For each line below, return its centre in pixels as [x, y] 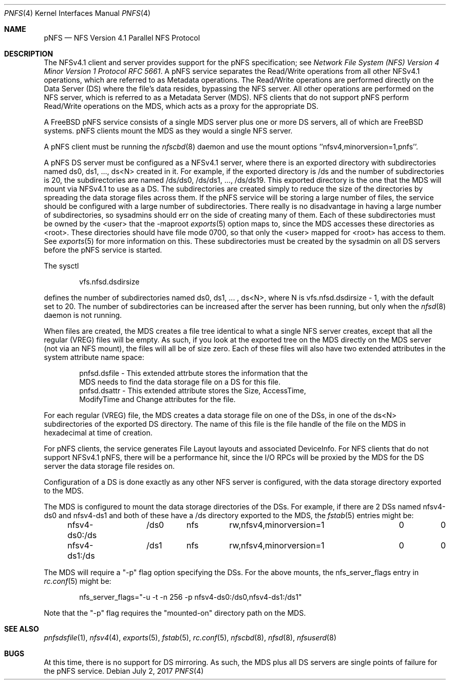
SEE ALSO [22, 629]
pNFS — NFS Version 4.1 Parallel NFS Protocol [122, 38]
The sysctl [61, 266]
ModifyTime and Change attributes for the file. [157, 399]
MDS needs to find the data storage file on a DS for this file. [180, 382]
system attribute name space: [94, 357]
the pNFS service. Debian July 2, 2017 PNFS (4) [124, 671]
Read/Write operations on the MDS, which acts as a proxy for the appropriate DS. [181, 106]
